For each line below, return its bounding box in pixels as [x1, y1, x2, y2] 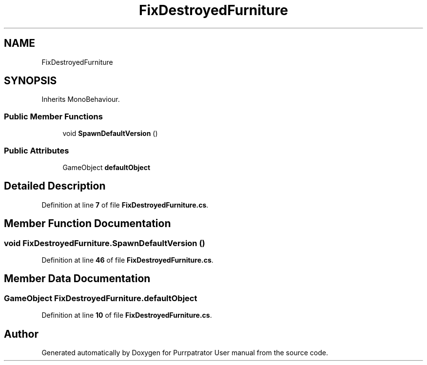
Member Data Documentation [4, 272, 151, 285]
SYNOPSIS [4, 75, 57, 87]
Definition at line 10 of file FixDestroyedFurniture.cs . [41, 311, 212, 320]
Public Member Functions [4, 111, 103, 121]
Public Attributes [4, 145, 69, 155]
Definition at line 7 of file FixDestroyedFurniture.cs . [41, 200, 209, 209]
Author [4, 327, 39, 340]
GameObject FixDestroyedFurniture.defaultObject [4, 293, 197, 303]
